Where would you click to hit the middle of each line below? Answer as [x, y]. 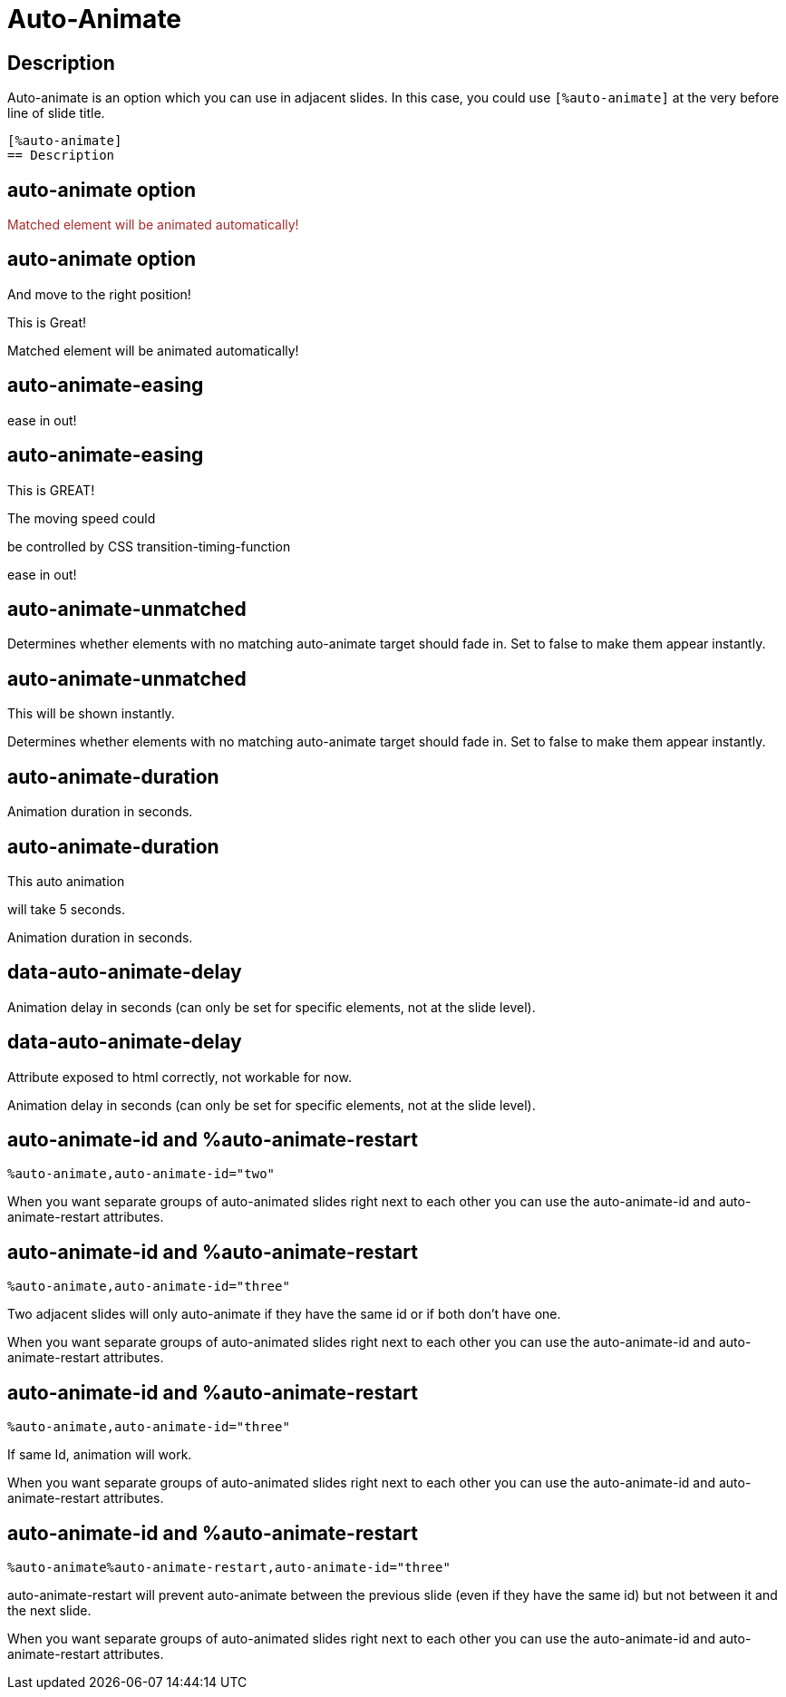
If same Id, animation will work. [100, 1455]
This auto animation [66, 881]
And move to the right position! [99, 294]
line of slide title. [56, 113]
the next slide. [49, 1610]
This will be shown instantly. [91, 714]
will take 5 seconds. [66, 909]
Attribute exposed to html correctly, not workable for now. [180, 1077]
